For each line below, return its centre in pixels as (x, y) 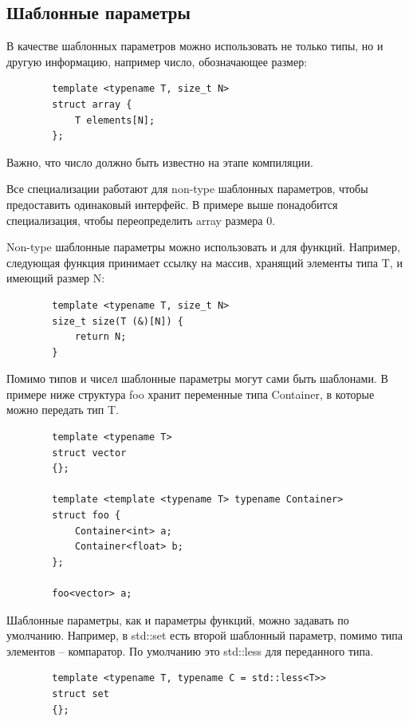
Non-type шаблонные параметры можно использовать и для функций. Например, (203, 247)
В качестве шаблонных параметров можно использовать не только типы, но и (195, 46)
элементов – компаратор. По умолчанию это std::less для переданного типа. (190, 650)
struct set (81, 693)
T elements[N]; (115, 120)
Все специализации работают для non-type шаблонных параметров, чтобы (187, 189)
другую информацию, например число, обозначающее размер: (157, 61)
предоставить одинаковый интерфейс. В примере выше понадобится (172, 204)
